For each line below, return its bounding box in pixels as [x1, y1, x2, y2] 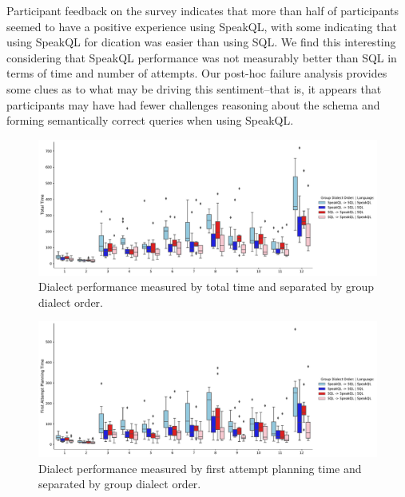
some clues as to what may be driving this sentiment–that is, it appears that [6, 80, 382, 97]
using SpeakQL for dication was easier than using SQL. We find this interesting [6, 34, 396, 50]
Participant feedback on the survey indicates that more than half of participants [6, 2, 399, 18]
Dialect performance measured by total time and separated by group [38, 278, 375, 295]
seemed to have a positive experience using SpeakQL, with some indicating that [6, 18, 397, 34]
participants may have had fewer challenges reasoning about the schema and [6, 96, 380, 113]
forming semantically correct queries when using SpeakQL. [6, 112, 294, 129]
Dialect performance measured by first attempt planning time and [38, 459, 362, 476]
